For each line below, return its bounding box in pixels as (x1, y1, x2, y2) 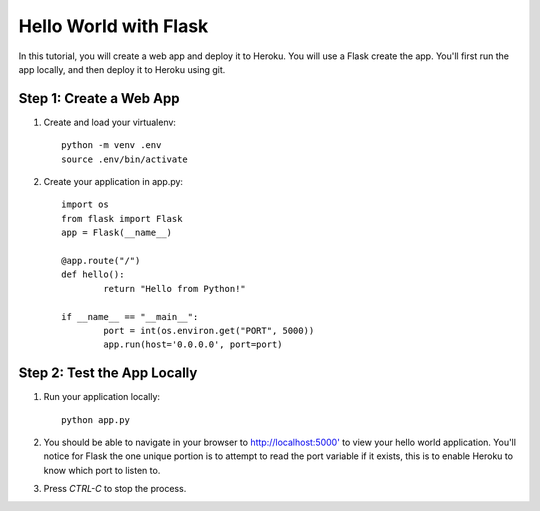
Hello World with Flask (18, 15, 209, 37)
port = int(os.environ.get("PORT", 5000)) (103, 325, 315, 336)
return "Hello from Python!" (103, 283, 247, 294)
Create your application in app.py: (43, 176, 184, 188)
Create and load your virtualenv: (43, 116, 177, 128)
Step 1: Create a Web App (18, 90, 180, 107)
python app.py (61, 414, 130, 425)
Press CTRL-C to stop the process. (43, 483, 187, 495)
